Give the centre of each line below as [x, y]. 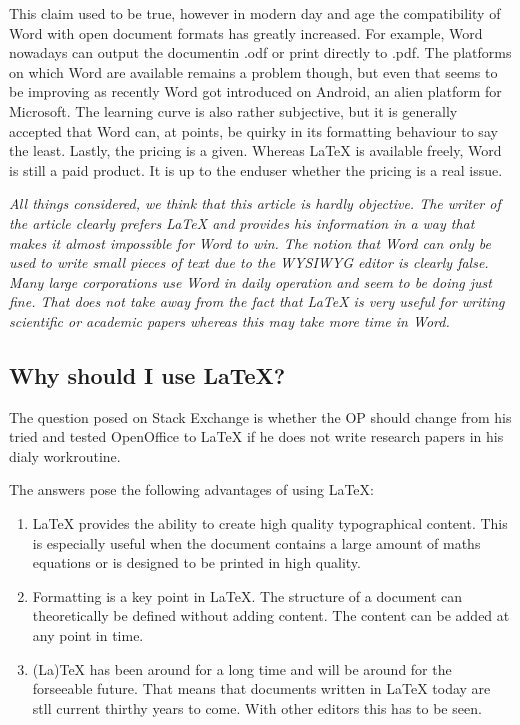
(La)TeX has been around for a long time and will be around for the [242, 668]
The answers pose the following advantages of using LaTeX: [191, 489]
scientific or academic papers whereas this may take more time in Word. [229, 320]
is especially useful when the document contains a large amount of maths [256, 542]
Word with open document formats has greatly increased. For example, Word [246, 32]
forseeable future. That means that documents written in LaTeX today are [261, 688]
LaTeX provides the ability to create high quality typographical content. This [270, 523]
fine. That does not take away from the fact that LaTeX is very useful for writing [257, 301]
